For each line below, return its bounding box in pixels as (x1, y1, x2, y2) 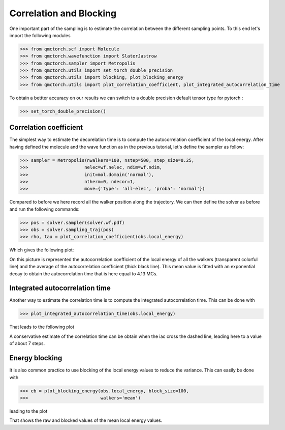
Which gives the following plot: (9, 247, 74, 253)
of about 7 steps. (9, 340, 45, 347)
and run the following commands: (9, 206, 80, 212)
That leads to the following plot (9, 324, 75, 330)
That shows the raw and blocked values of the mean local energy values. (9, 417, 163, 423)
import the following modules (9, 32, 71, 38)
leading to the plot (9, 408, 48, 414)
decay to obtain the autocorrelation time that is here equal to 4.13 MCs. (9, 270, 157, 277)
